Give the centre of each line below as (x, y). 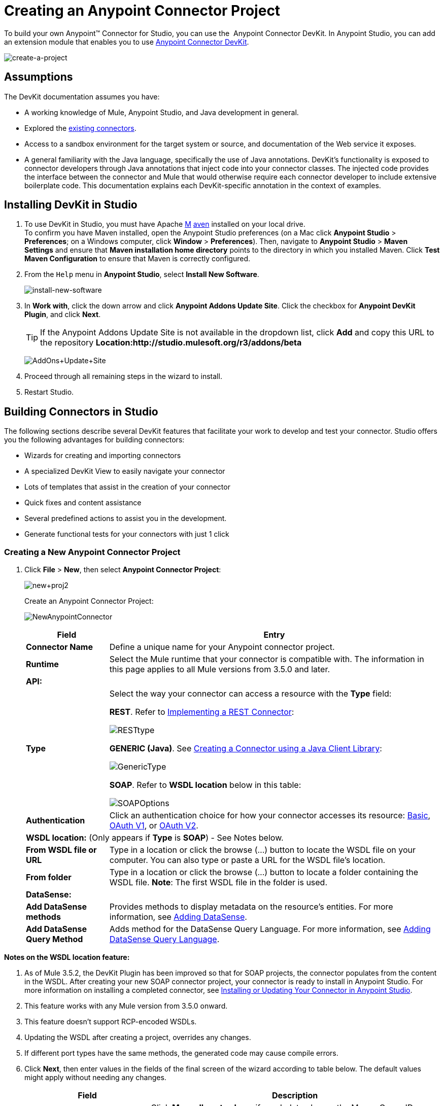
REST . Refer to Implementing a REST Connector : (202, 712)
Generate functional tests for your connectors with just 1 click (127, 534)
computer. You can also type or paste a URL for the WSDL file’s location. (247, 860)
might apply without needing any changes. (95, 1078)
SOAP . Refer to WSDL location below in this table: (205, 785)
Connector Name (59, 647)
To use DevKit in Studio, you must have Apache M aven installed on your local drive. (165, 224)
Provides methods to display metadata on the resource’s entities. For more (251, 907)
